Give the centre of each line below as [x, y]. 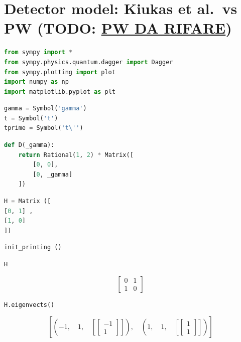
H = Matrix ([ [28, 201]
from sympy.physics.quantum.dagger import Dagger [89, 62]
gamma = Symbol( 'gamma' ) [45, 109]
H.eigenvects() [29, 305]
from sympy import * [38, 52]
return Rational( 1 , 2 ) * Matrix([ [76, 155]
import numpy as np [36, 82]
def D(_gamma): [29, 145]
